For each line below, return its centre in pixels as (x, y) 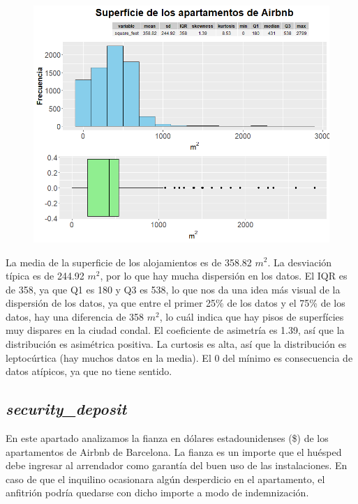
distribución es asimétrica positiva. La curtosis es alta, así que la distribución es (176, 344)
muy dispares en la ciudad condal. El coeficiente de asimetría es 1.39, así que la (175, 330)
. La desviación (300, 262)
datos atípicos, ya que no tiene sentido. (89, 371)
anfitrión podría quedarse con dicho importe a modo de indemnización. (157, 492)
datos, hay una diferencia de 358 (75, 316)
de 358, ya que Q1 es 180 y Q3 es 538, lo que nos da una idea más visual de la (173, 289)
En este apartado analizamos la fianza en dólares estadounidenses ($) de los (167, 438)
